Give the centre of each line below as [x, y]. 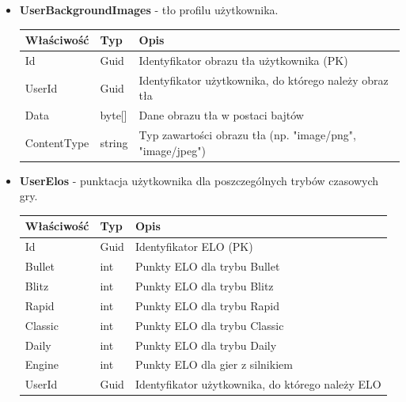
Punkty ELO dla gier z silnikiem [214, 364]
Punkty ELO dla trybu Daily [206, 345]
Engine [42, 364]
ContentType [57, 142]
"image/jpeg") [172, 150]
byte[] [114, 115]
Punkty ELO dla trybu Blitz [204, 285]
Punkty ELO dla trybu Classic [209, 325]
